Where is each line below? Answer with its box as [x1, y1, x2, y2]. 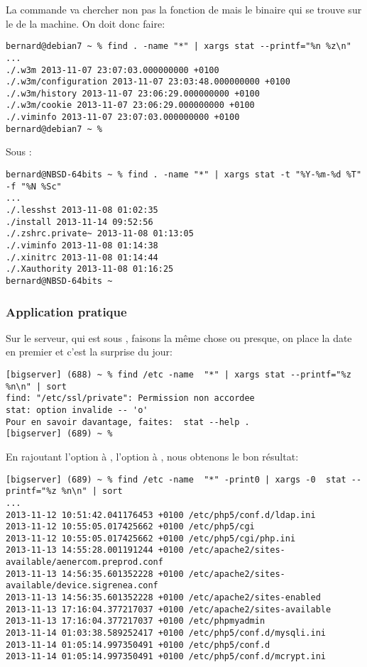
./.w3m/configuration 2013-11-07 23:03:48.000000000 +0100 [6, 77, 290, 87]
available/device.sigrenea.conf [6, 580, 158, 591]
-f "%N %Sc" [6, 181, 62, 192]
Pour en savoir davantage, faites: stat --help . [6, 417, 250, 427]
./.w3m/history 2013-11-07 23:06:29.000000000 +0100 [6, 88, 260, 99]
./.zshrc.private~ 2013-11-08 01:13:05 [6, 228, 194, 239]
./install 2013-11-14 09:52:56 [6, 216, 153, 227]
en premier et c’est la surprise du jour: [6, 344, 172, 359]
